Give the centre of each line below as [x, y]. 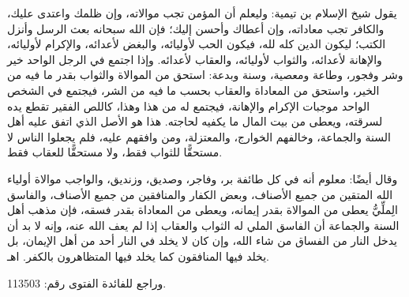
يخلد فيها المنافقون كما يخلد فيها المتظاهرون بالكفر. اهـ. [138, 256]
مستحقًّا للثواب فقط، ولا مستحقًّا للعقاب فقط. [115, 152]
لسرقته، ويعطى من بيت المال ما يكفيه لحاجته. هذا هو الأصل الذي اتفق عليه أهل [195, 121]
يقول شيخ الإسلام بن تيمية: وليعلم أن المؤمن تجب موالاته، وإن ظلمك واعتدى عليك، [202, 13]
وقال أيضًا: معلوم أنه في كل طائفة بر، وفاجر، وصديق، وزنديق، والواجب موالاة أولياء [203, 178]
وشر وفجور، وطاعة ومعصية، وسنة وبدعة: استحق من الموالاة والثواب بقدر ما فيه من [205, 75]
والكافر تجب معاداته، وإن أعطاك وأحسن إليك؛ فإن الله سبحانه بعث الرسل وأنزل [196, 28]
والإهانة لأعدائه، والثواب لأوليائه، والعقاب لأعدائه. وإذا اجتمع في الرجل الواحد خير [195, 59]
